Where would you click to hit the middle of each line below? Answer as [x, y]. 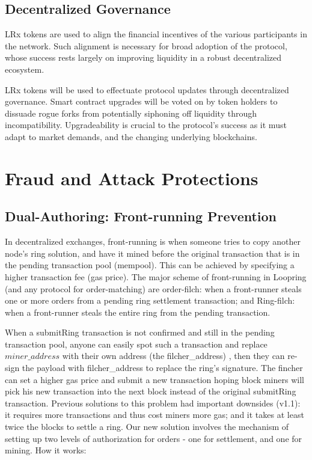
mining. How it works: [46, 450]
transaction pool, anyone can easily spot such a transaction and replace [136, 344]
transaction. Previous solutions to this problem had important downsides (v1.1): [153, 403]
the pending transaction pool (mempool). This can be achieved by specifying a [150, 265]
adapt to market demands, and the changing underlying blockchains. [131, 136]
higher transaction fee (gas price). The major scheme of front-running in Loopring [156, 276]
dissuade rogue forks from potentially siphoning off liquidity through [131, 113]
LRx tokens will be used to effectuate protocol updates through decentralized [147, 89]
